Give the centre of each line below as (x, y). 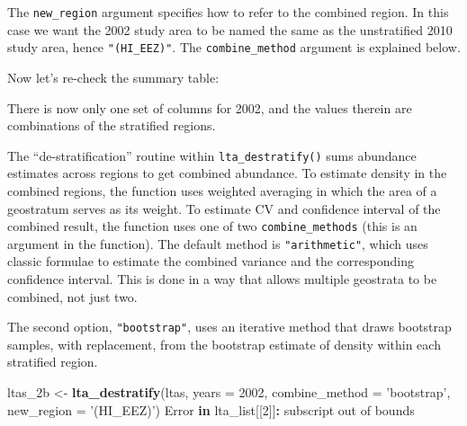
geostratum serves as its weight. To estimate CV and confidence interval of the (224, 208)
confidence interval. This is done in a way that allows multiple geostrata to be (222, 279)
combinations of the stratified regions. (112, 125)
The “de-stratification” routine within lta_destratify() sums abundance (212, 155)
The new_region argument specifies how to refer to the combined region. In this (228, 12)
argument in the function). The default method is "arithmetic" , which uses (218, 243)
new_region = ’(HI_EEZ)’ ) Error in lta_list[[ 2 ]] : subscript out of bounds (211, 409)
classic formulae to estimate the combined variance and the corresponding (211, 261)
